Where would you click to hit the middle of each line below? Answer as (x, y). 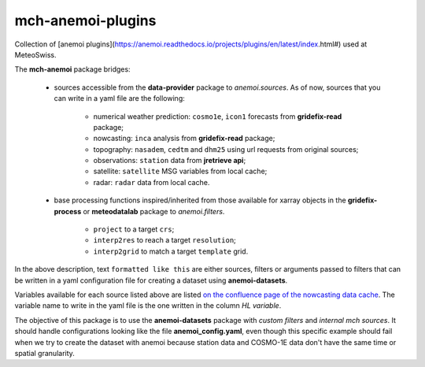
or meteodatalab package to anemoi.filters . (154, 211)
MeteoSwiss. (35, 54)
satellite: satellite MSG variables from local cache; (180, 171)
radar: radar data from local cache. (152, 182)
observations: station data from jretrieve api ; (170, 161)
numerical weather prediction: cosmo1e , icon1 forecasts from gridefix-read (218, 116)
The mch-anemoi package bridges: (72, 69)
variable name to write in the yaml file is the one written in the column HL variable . (148, 306)
